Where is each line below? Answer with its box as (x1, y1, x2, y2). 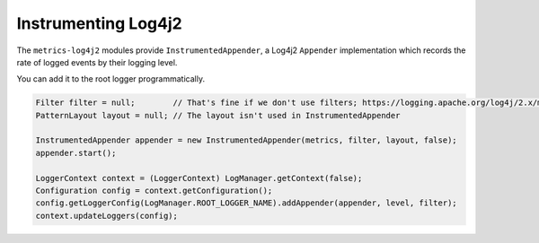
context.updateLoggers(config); (35, 211, 179, 221)
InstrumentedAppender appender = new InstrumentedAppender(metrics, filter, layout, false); (35, 135, 457, 145)
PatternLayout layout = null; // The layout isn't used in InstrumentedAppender (35, 110, 401, 120)
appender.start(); (35, 148, 117, 158)
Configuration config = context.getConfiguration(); (35, 186, 273, 196)
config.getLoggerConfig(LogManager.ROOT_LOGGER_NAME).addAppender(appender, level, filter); (35, 198, 457, 208)
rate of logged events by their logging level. (16, 56, 178, 67)
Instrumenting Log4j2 (16, 13, 183, 33)
